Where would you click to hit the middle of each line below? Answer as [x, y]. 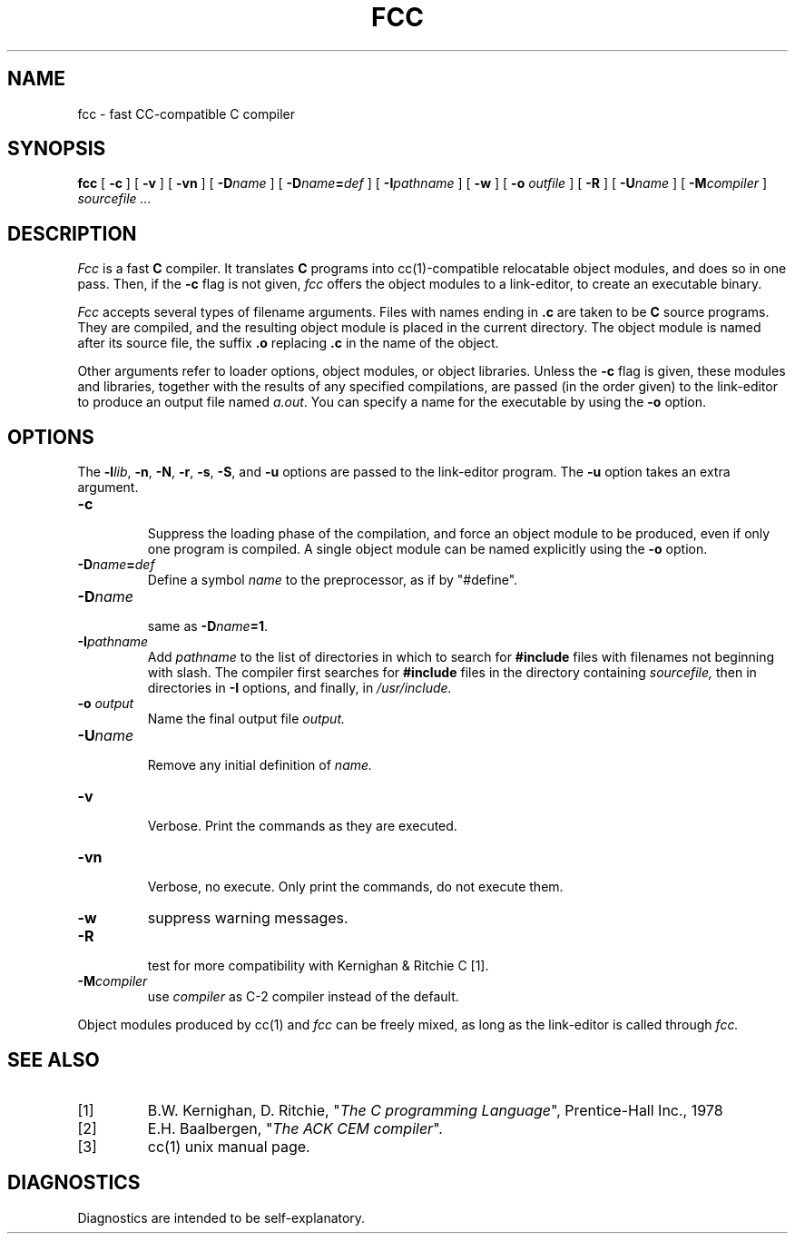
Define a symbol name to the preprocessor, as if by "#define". [333, 580]
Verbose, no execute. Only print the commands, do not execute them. [355, 887]
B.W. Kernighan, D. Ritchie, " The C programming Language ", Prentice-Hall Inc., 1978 [435, 1110]
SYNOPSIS [57, 149]
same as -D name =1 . [208, 626]
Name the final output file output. [246, 719]
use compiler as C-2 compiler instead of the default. [303, 997]
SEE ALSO [54, 1059]
